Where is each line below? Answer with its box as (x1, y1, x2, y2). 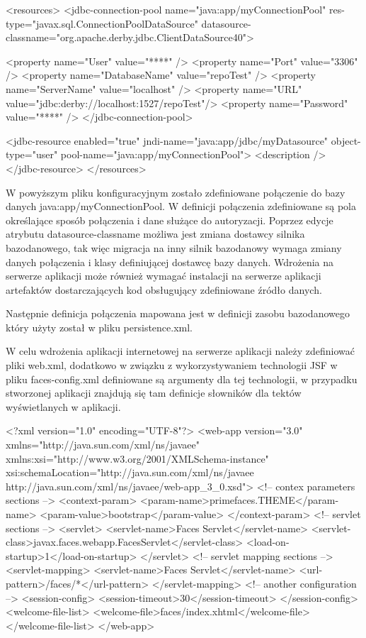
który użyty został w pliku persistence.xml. (6, 319, 193, 334)
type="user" (6, 147, 58, 162)
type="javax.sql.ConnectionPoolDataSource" (6, 16, 198, 31)
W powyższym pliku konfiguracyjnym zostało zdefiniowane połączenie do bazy (6, 185, 345, 199)
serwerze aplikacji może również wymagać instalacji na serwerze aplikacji (6, 268, 321, 283)
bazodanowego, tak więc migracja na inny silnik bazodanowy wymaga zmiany (6, 240, 342, 255)
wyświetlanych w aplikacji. (6, 399, 121, 414)
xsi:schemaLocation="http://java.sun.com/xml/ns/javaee (6, 465, 254, 480)
